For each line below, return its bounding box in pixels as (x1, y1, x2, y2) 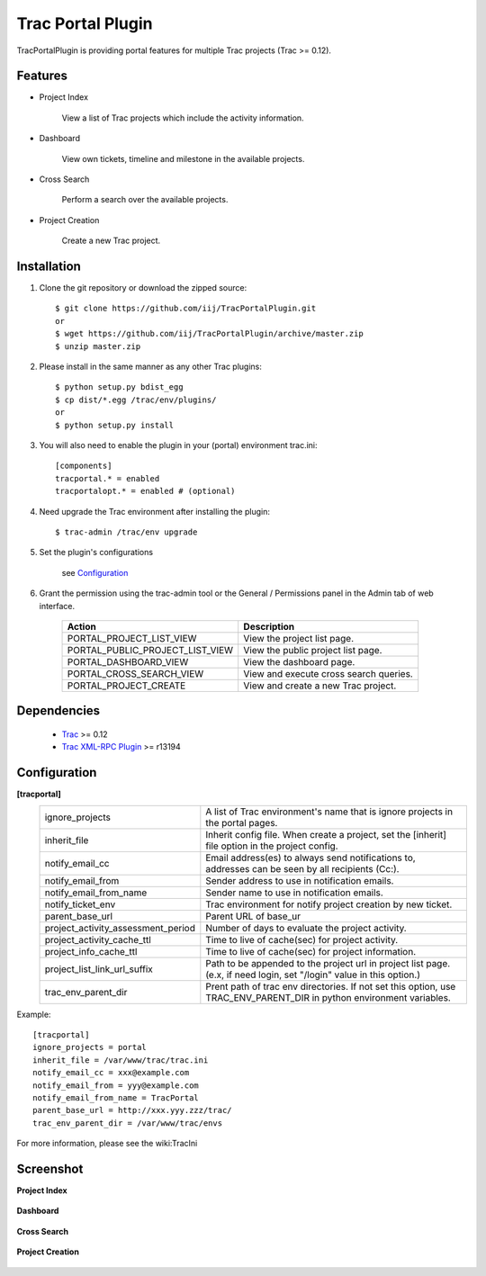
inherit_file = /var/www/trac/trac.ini (32, 1055, 209, 1065)
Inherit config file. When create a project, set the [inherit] (205, 828, 447, 840)
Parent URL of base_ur (205, 910, 301, 922)
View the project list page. (243, 632, 355, 644)
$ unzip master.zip (55, 341, 141, 351)
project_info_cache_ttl (44, 945, 138, 957)
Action (67, 620, 96, 633)
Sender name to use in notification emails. (205, 886, 384, 899)
